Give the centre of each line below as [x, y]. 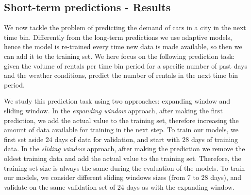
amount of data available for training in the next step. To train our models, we [121, 130]
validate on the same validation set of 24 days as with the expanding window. [119, 186]
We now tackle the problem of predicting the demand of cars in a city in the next [125, 27]
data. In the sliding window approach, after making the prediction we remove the [125, 149]
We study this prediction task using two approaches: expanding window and [117, 101]
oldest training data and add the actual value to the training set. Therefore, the [123, 158]
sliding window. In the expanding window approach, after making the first [113, 110]
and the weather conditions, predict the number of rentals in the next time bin [121, 75]
